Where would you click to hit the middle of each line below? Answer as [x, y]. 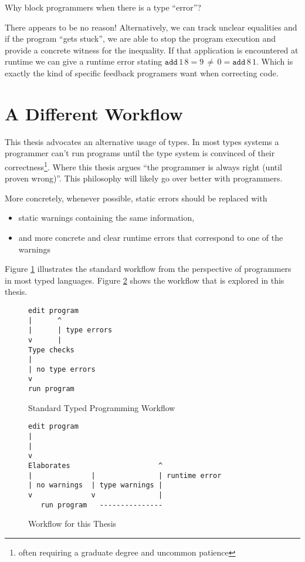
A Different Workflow [94, 113]
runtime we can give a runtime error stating [84, 61]
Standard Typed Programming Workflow [102, 407]
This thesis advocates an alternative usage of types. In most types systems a [142, 141]
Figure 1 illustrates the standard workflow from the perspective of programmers [148, 269]
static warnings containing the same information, [106, 218]
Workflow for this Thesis [72, 524]
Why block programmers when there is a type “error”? [103, 7]
